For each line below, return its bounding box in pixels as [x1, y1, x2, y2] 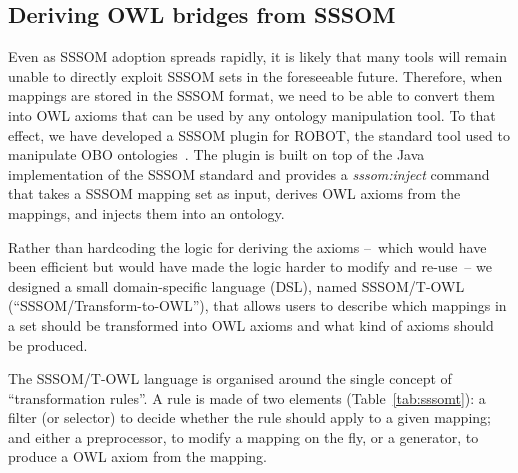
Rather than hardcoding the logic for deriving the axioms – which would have [8, 236, 487, 257]
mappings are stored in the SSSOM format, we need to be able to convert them [8, 85, 495, 106]
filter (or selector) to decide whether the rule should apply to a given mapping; [8, 407, 491, 428]
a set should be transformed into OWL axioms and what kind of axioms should [8, 314, 494, 335]
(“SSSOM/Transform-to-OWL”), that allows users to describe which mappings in [8, 295, 507, 316]
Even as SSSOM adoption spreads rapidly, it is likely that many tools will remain [8, 46, 507, 67]
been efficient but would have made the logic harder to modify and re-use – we [8, 256, 492, 277]
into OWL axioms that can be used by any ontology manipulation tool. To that [8, 104, 496, 125]
